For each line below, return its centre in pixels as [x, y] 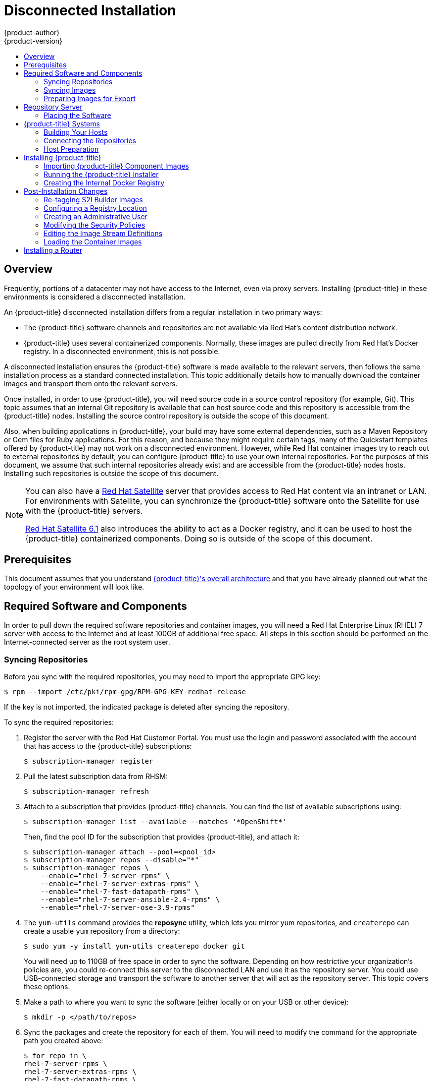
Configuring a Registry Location [95, 208]
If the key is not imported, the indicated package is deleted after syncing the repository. [147, 707]
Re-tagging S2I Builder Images [93, 199]
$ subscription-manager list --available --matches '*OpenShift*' [155, 822]
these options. [47, 987]
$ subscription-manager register [89, 761]
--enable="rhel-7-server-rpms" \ [105, 876]
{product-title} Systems [62, 123]
